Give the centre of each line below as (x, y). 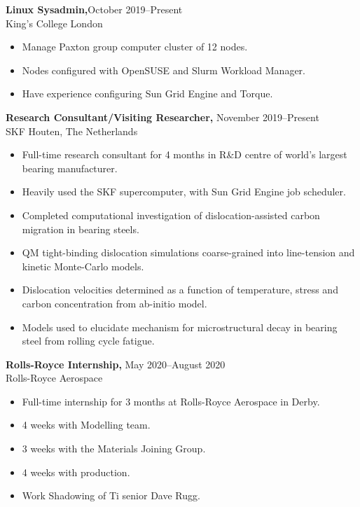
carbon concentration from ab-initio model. (115, 303)
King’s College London (54, 23)
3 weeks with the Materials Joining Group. (114, 449)
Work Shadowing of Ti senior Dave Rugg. (111, 495)
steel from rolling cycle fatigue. (88, 341)
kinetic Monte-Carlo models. (83, 266)
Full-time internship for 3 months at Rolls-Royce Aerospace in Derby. (171, 401)
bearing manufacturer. (70, 168)
